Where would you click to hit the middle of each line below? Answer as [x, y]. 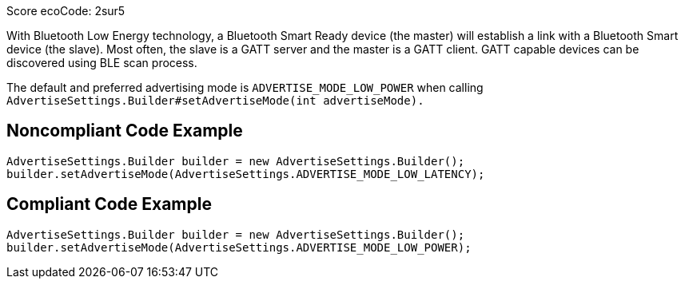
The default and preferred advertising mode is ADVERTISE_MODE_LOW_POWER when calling [245, 87]
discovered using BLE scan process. [102, 63]
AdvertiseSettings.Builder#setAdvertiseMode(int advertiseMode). [215, 101]
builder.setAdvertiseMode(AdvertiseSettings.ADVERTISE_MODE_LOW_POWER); [239, 247]
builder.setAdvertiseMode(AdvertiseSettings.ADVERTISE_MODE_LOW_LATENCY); [246, 174]
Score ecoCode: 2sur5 [66, 11]
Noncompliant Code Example [125, 131]
